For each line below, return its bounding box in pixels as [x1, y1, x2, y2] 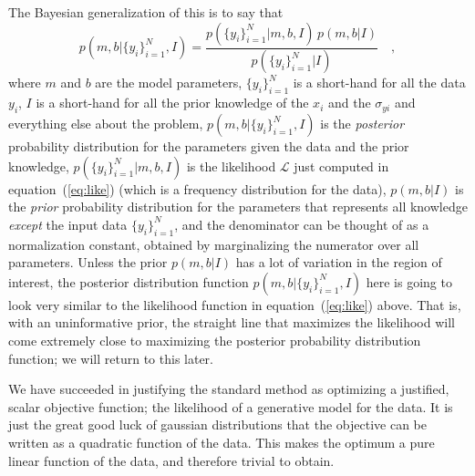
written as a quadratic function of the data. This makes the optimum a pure [8, 432, 435, 451]
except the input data [8, 214, 128, 233]
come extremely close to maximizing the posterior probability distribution [8, 331, 421, 350]
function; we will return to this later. [8, 348, 213, 367]
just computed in [294, 156, 389, 175]
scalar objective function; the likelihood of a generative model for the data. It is [8, 397, 453, 416]
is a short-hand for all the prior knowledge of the [36, 93, 309, 112]
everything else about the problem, [8, 114, 203, 133]
